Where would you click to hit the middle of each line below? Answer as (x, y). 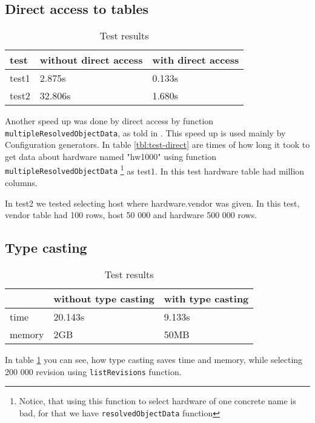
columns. (21, 182)
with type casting (206, 298)
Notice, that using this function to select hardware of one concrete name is (157, 401)
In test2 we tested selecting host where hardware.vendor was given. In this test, (152, 203)
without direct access (91, 60)
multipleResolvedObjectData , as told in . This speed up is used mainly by (145, 132)
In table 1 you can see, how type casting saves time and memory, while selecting (154, 359)
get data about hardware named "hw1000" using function (111, 157)
